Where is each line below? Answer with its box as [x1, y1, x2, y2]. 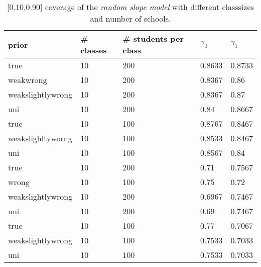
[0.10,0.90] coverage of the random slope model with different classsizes [7, 1, 254, 13]
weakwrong [8, 74, 47, 85]
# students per [122, 33, 184, 44]
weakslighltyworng [8, 132, 72, 144]
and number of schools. [90, 13, 171, 24]
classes [80, 44, 107, 56]
